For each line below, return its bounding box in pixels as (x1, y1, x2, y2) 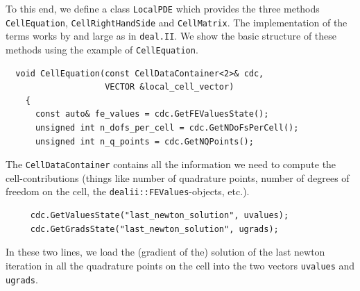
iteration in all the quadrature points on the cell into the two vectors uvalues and (6, 258, 355, 272)
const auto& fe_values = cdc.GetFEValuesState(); (35, 109, 269, 119)
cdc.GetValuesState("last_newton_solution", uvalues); (30, 210, 289, 221)
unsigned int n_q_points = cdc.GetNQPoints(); (35, 136, 254, 147)
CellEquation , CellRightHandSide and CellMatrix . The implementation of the (6, 15, 348, 29)
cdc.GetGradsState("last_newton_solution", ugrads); (30, 224, 279, 234)
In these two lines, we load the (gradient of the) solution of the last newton (6, 244, 325, 259)
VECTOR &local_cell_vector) (105, 82, 234, 92)
